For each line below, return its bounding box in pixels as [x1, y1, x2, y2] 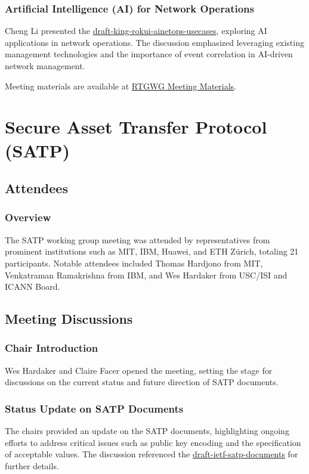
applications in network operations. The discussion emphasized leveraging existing [5, 36, 304, 48]
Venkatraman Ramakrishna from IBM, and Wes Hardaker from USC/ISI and [5, 268, 288, 281]
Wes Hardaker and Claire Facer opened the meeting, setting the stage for [5, 364, 273, 376]
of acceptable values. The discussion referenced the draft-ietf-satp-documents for [5, 448, 298, 460]
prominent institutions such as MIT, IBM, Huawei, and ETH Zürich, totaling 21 [5, 245, 299, 258]
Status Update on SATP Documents [5, 401, 184, 416]
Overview [5, 210, 51, 225]
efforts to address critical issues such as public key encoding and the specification [5, 436, 301, 448]
